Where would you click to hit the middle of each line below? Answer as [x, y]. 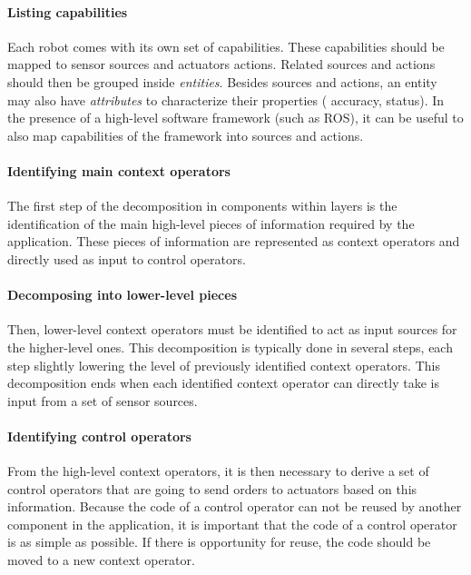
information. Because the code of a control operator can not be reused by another [235, 506]
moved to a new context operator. [101, 560]
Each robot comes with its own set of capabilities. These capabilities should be [226, 46]
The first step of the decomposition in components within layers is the [202, 206]
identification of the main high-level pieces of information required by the [211, 223]
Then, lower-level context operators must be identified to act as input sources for [232, 329]
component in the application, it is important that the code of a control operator [232, 524]
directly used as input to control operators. [127, 258]
